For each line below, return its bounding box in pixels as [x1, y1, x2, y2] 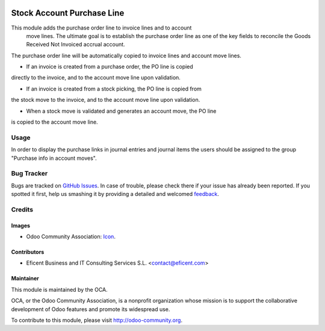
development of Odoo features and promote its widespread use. [11, 305, 170, 313]
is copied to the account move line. [11, 118, 99, 126]
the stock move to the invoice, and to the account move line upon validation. [11, 96, 200, 104]
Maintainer [11, 275, 39, 282]
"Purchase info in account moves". [11, 154, 97, 162]
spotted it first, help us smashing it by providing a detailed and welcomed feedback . [11, 191, 220, 198]
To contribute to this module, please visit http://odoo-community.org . [11, 317, 183, 324]
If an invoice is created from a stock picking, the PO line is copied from [26, 85, 202, 92]
